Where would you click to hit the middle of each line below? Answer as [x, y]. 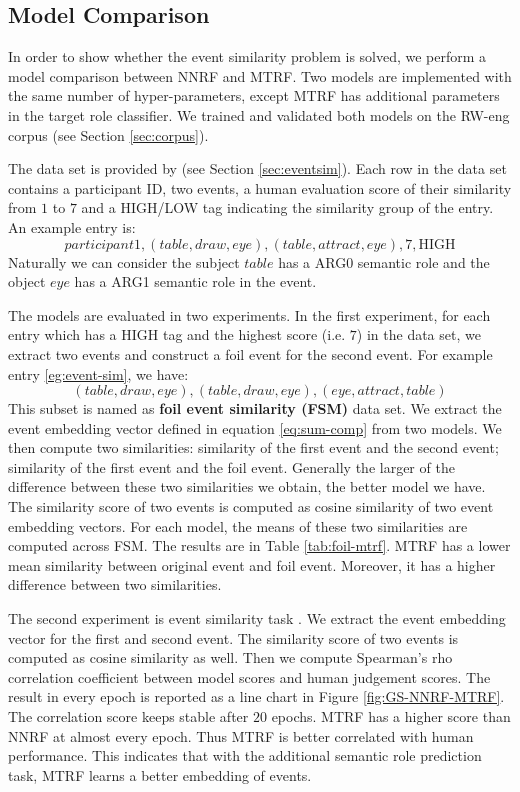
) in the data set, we [418, 334]
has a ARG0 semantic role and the [384, 261]
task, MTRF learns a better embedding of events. [160, 774]
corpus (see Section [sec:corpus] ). [108, 134]
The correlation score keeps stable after [128, 716]
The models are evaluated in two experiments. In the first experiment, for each [249, 314]
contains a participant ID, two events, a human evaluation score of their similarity [260, 187]
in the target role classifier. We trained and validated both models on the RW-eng [259, 114]
